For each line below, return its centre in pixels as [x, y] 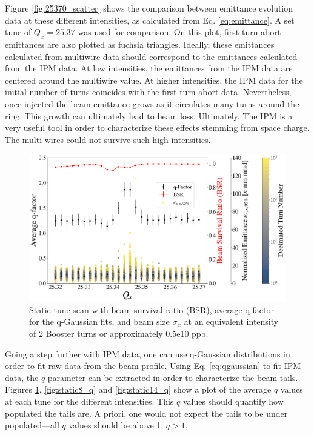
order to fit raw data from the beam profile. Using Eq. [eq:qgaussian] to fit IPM [153, 366]
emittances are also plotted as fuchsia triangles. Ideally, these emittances [140, 44]
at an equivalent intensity [231, 321]
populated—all [32, 425]
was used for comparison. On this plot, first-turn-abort [179, 32]
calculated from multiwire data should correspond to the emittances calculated [151, 56]
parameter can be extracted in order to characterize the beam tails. [173, 377]
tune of [18, 32]
